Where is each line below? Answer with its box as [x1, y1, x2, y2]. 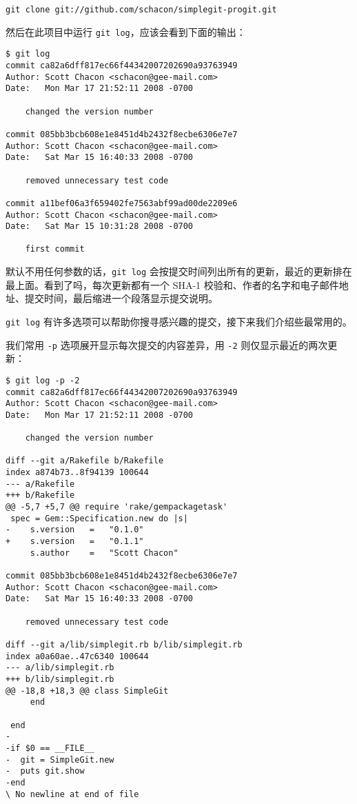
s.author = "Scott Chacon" [30, 547, 178, 558]
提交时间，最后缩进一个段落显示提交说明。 [24, 291, 218, 305]
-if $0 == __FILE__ [6, 743, 94, 753]
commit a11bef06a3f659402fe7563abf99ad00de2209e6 [6, 198, 238, 208]
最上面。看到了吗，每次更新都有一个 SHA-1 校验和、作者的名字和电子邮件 [6, 277, 339, 292]
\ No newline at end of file [6, 789, 139, 799]
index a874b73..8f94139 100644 [6, 468, 149, 478]
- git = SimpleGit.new [6, 754, 114, 765]
